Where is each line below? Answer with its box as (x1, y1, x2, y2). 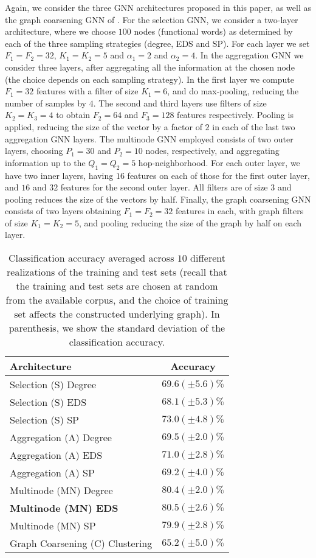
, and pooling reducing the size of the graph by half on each (78, 216, 302, 229)
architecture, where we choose (5, 25, 116, 38)
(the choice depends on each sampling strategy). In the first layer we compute (5, 72, 294, 85)
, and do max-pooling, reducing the (167, 85, 299, 97)
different (190, 251, 225, 265)
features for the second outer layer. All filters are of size (60, 181, 268, 194)
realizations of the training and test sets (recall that (7, 265, 227, 279)
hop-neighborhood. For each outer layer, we (138, 156, 300, 169)
